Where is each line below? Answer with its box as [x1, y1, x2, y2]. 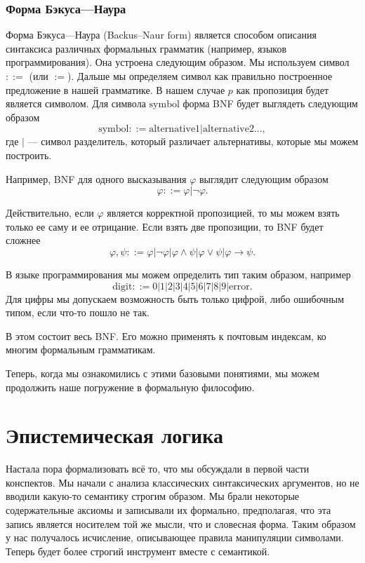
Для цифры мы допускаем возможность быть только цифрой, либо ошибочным [6, 291, 345, 306]
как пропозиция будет [236, 82, 329, 97]
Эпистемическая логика [6, 421, 223, 449]
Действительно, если [6, 205, 94, 220]
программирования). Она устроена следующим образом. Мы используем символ [6, 55, 350, 69]
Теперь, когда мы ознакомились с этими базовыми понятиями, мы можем [6, 365, 319, 380]
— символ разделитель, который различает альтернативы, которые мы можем [27, 134, 359, 149]
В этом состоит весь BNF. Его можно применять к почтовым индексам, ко [6, 328, 326, 343]
